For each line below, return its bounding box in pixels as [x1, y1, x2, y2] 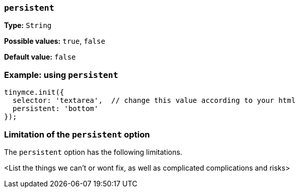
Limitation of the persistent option [4, 129, 150, 140]
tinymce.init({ [4, 88, 65, 97]
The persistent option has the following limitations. [4, 147, 183, 156]
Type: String [4, 21, 52, 30]
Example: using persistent [4, 69, 118, 80]
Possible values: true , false [4, 37, 105, 46]
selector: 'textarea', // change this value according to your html [12, 96, 296, 105]
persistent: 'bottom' [12, 104, 99, 113]
